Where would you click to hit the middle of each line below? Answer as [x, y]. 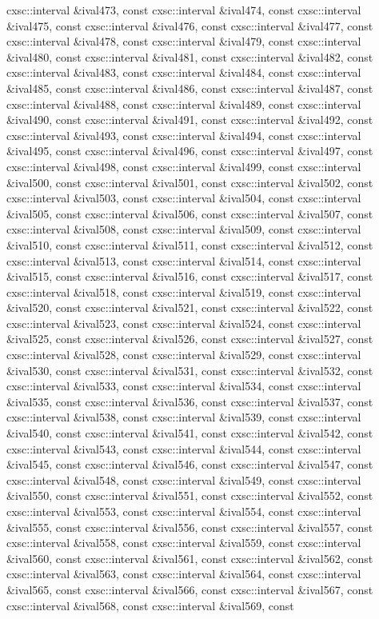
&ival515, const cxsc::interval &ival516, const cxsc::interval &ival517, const [190, 276]
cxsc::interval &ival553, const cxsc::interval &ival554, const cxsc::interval [184, 511]
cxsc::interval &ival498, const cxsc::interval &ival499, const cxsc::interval [184, 166]
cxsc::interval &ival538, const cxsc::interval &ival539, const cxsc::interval [184, 417]
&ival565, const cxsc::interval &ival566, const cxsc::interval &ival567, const [190, 589]
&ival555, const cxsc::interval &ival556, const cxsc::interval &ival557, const [190, 527]
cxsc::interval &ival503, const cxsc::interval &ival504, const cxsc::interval [184, 198]
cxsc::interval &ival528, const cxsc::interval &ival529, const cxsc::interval [184, 355]
